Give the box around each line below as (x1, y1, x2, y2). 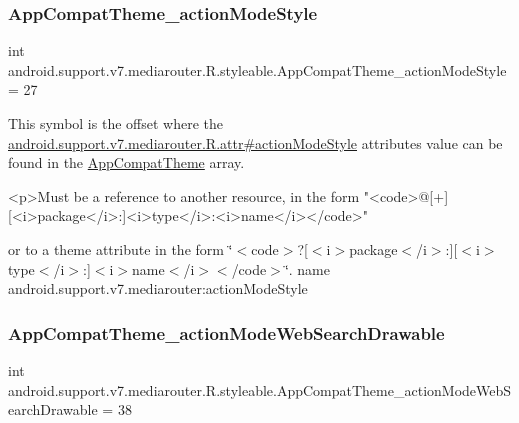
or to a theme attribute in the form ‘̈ (8, 238, 233, 259)
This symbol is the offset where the (8, 113, 223, 133)
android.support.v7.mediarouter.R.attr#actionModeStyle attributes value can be (8, 132, 503, 153)
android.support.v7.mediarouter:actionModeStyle (8, 278, 308, 299)
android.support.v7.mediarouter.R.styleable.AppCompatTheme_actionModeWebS (8, 379, 512, 400)
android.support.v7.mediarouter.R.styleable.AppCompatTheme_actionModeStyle (8, 59, 507, 80)
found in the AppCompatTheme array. (8, 152, 245, 173)
